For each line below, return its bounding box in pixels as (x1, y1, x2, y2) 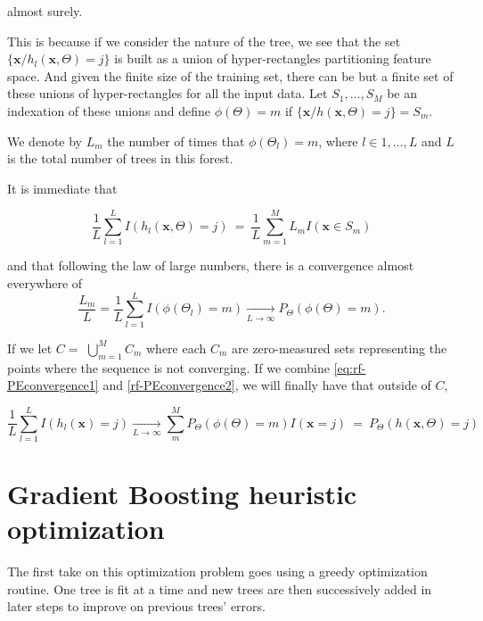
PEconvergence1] (7, 376, 99, 394)
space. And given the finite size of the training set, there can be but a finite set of (7, 66, 454, 85)
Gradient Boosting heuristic (7, 476, 357, 512)
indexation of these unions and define (7, 101, 211, 120)
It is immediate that (7, 178, 118, 197)
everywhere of (7, 274, 83, 293)
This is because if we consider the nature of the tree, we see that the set (7, 31, 401, 50)
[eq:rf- (333, 358, 366, 377)
